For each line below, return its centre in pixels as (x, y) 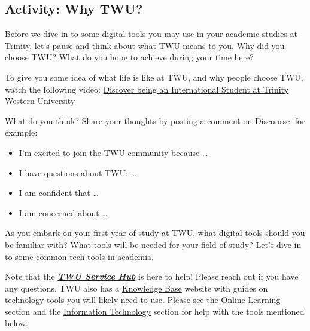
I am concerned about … (63, 212)
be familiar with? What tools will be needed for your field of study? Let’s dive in (153, 244)
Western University (40, 101)
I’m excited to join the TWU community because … (113, 152)
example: (21, 132)
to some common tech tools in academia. (79, 256)
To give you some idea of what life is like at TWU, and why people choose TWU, (154, 77)
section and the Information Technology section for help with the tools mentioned (155, 311)
